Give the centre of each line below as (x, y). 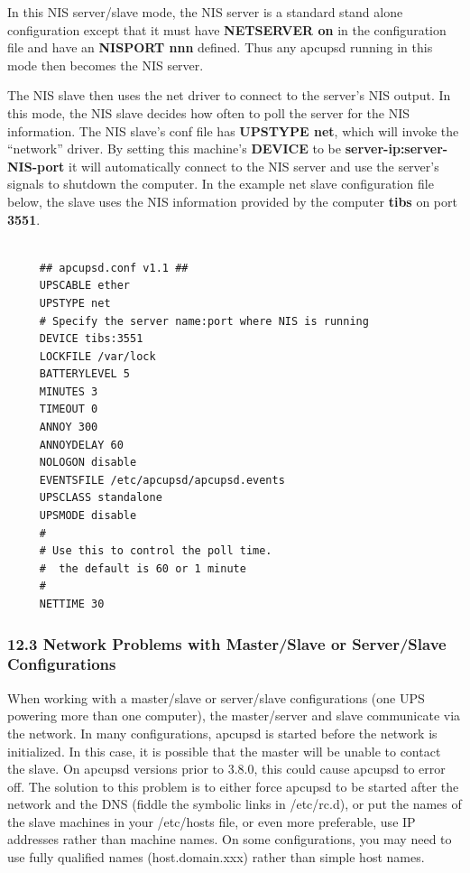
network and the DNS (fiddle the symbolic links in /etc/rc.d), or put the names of (235, 804)
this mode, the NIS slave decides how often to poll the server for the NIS (209, 112)
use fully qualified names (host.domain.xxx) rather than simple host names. (216, 857)
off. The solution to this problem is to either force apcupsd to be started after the (233, 786)
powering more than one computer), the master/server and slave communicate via (234, 715)
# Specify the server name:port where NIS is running (204, 321)
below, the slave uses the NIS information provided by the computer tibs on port (232, 201)
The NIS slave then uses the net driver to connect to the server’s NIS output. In (229, 95)
